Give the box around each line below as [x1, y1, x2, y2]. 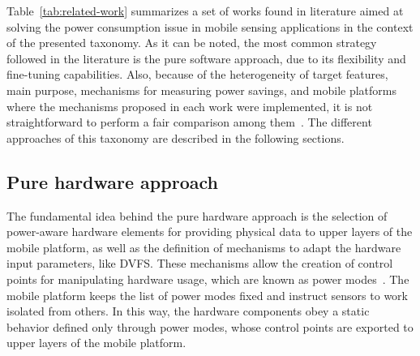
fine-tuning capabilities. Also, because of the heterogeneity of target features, [6, 66, 388, 83]
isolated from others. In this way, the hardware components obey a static [6, 302, 370, 320]
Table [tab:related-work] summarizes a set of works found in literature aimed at [6, 2, 404, 19]
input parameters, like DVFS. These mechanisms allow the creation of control [6, 255, 393, 272]
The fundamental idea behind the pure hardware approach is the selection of [6, 207, 388, 224]
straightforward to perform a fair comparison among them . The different [6, 114, 372, 131]
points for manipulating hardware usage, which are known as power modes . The [6, 270, 409, 287]
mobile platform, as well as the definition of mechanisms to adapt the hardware [6, 238, 401, 255]
